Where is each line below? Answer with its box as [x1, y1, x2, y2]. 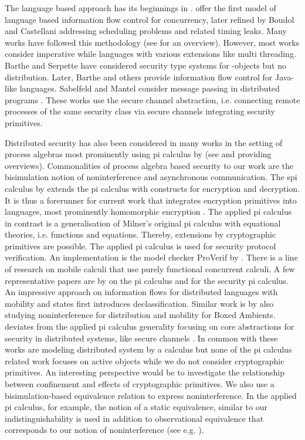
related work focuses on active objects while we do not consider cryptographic [5, 354, 284, 367]
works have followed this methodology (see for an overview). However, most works [5, 36, 300, 48]
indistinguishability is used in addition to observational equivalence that [5, 412, 264, 424]
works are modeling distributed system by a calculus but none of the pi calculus [5, 343, 292, 356]
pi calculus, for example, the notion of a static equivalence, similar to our [5, 401, 267, 413]
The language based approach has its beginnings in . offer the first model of [5, 2, 276, 13]
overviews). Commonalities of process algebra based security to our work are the [5, 159, 294, 171]
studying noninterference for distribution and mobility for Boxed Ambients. [5, 309, 276, 321]
